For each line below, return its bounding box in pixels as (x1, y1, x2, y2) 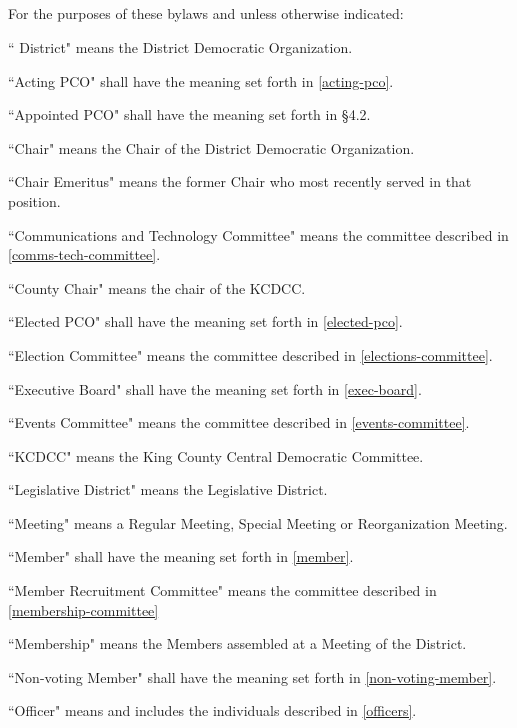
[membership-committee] (8, 599, 159, 620)
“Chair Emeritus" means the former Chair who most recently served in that (8, 171, 472, 192)
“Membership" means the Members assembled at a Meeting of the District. (8, 633, 467, 654)
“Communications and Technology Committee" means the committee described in (8, 224, 509, 245)
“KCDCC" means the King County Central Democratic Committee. (8, 445, 424, 466)
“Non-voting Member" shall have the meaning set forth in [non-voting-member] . (8, 666, 497, 687)
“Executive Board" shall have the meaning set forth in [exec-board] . (8, 378, 422, 399)
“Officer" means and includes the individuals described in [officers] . (8, 700, 417, 721)
